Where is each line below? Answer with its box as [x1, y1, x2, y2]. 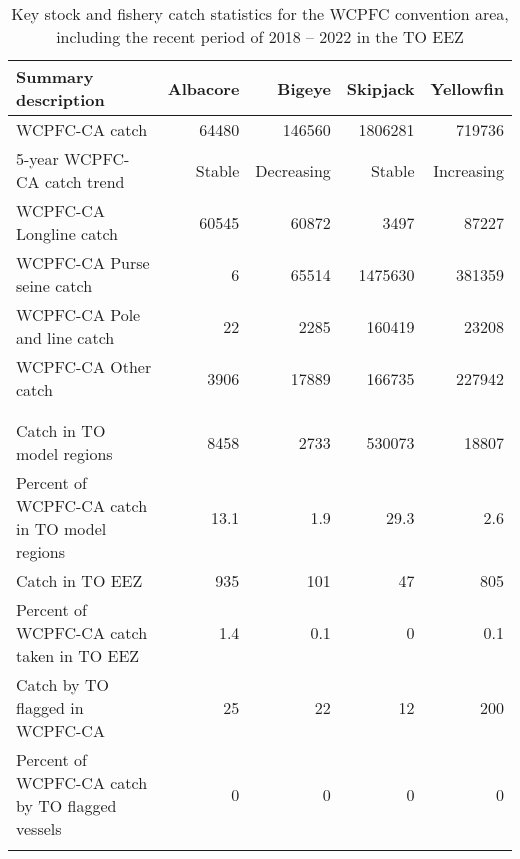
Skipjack [346, 76, 415, 100]
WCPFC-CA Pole [16, 303, 141, 326]
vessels [16, 817, 62, 840]
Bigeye [277, 76, 331, 100]
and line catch [16, 326, 115, 349]
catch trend [44, 170, 125, 193]
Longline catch [16, 222, 119, 245]
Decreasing [255, 158, 331, 182]
